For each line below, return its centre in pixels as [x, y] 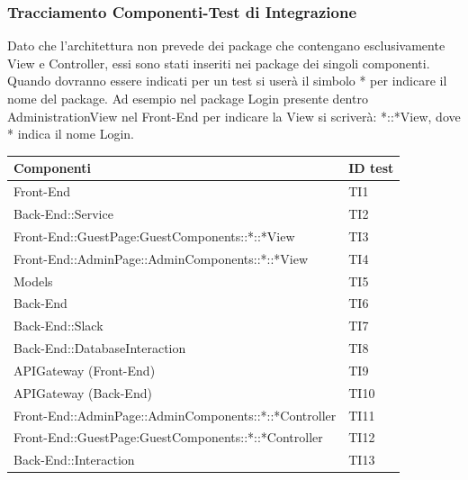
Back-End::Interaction [74, 460]
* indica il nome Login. [71, 134]
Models [33, 281]
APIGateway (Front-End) [85, 370]
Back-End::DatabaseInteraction [100, 348]
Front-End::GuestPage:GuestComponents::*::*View [154, 235]
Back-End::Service [63, 213]
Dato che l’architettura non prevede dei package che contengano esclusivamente [226, 45]
